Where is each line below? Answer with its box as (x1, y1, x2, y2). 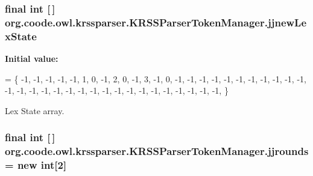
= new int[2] (5, 157, 67, 172)
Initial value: (5, 52, 58, 65)
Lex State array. (5, 104, 65, 117)
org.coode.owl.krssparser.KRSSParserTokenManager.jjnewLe (5, 14, 307, 29)
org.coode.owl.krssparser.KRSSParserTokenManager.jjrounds (5, 144, 309, 159)
